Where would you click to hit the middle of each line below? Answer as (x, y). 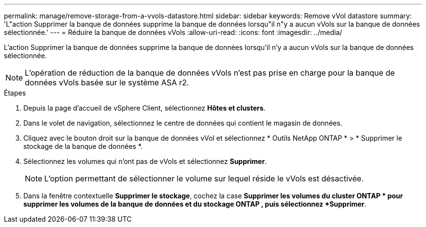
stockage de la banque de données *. (83, 146)
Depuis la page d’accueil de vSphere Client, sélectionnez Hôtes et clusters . (144, 108)
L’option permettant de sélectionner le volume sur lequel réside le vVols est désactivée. (204, 178)
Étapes (15, 93)
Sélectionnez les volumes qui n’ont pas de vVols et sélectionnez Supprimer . (145, 161)
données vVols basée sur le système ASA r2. (107, 82)
